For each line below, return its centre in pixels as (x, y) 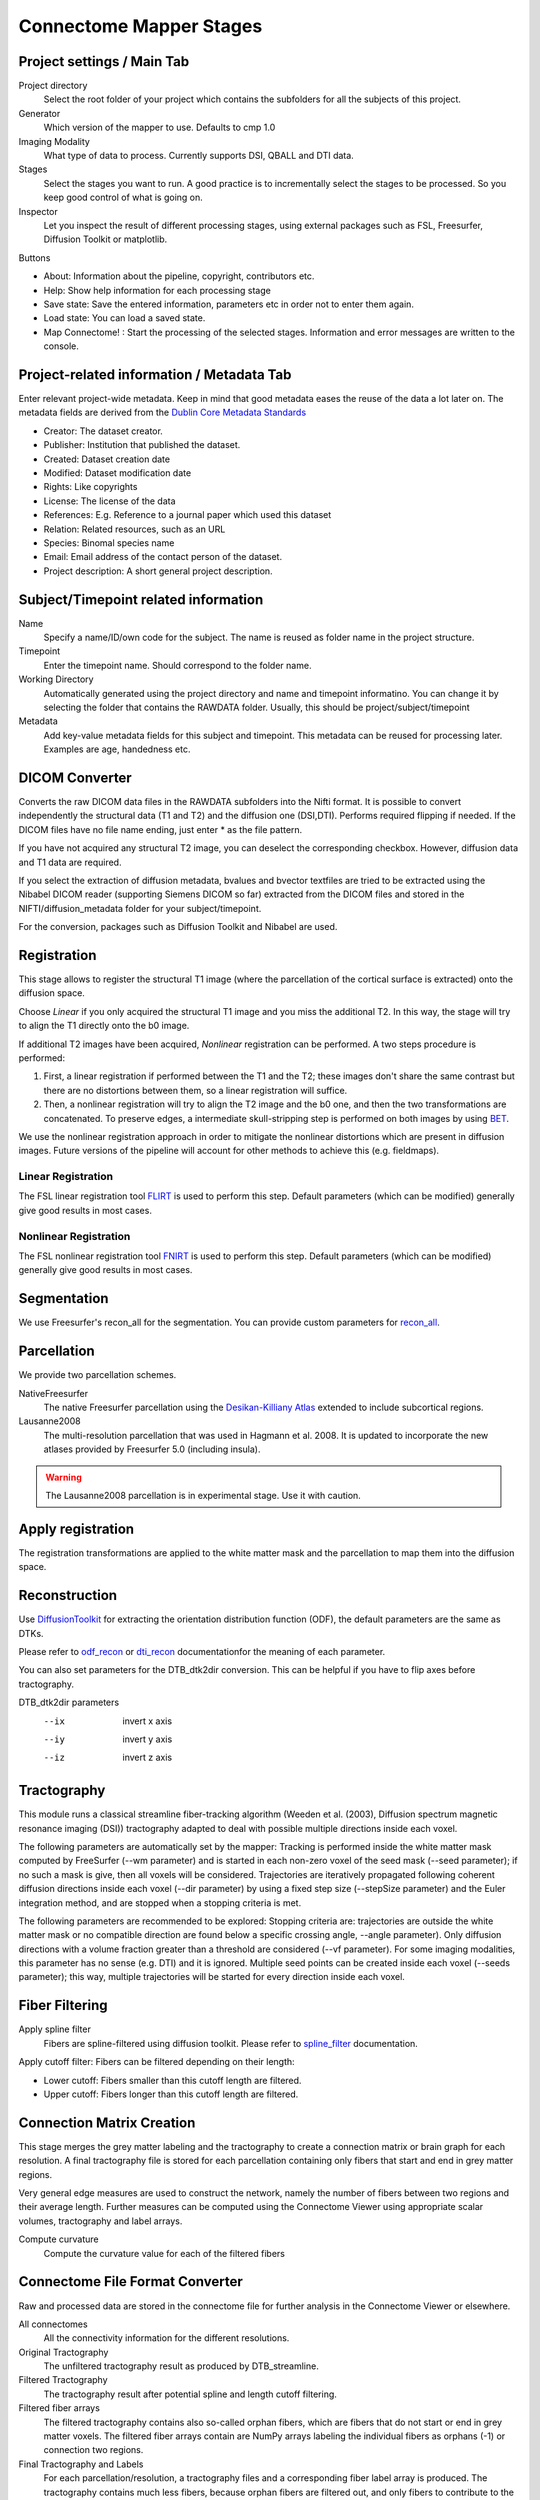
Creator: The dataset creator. (103, 431)
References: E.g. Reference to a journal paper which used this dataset (187, 515)
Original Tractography (63, 2352)
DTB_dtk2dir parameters (69, 1702)
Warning (63, 1477)
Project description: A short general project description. (158, 571)
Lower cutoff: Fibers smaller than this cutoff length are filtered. (172, 2080)
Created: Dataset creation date (106, 459)
